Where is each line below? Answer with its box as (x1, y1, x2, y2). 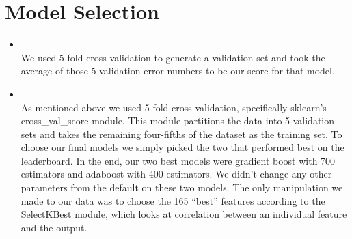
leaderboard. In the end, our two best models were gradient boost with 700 (21, 153, 336, 167)
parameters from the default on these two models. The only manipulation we (21, 180, 343, 195)
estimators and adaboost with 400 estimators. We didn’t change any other (21, 167, 332, 181)
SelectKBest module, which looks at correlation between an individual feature (21, 207, 347, 221)
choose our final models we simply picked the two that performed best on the (21, 140, 344, 154)
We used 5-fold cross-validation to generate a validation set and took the (21, 50, 325, 64)
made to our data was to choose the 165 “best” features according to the (21, 193, 325, 208)
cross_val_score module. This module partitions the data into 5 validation (21, 113, 335, 128)
